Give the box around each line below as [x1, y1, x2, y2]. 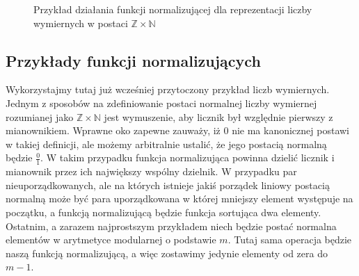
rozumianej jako [6, 109, 74, 124]
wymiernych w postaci [33, 15, 128, 30]
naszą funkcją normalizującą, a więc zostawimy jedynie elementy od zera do [6, 245, 328, 260]
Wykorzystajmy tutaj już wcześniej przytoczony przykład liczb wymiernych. [6, 82, 330, 97]
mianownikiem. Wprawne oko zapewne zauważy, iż [6, 123, 221, 138]
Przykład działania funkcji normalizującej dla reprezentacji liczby [33, 2, 312, 16]
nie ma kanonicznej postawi [232, 123, 349, 138]
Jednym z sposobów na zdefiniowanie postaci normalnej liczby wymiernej [6, 95, 317, 110]
